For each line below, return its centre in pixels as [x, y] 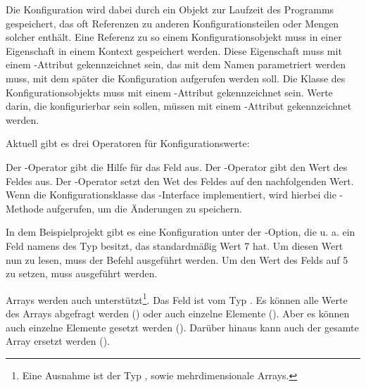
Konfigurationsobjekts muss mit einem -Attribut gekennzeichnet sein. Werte [169, 92]
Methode [25, 208]
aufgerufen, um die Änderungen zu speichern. [144, 208]
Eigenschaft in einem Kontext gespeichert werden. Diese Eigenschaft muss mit [174, 50]
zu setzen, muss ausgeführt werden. [82, 273]
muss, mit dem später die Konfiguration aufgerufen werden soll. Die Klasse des [176, 78]
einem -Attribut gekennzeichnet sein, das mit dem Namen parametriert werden [176, 64]
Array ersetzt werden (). [58, 341]
